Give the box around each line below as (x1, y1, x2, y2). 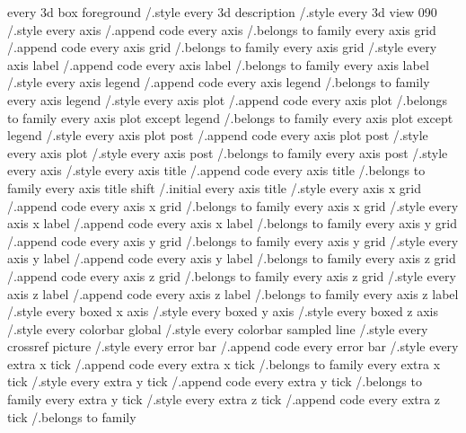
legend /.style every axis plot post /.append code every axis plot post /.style (7, 126, 428, 145)
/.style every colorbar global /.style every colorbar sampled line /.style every (7, 319, 428, 338)
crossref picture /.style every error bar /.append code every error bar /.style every (7, 337, 459, 356)
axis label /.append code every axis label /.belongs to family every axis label (7, 55, 429, 74)
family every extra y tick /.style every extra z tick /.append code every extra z (7, 390, 441, 409)
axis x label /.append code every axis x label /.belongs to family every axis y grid (7, 214, 457, 233)
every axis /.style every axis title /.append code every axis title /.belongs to (7, 161, 426, 180)
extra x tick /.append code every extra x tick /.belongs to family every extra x (7, 354, 441, 373)
